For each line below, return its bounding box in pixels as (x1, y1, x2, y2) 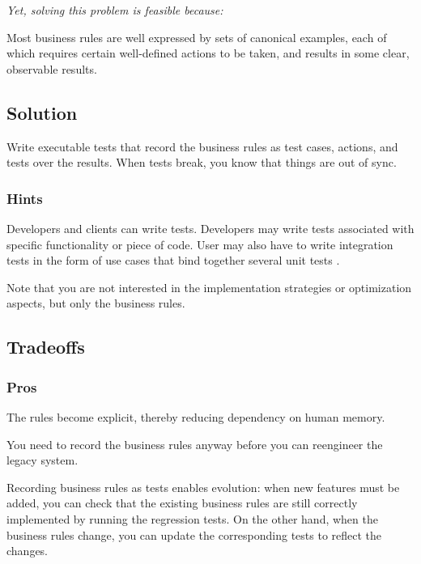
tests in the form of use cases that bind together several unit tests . (6, 252, 340, 269)
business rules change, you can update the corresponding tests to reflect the (6, 526, 382, 543)
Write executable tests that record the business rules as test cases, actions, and (6, 138, 398, 155)
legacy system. (6, 452, 79, 469)
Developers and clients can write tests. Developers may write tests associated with (6, 219, 415, 236)
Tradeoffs (6, 334, 85, 359)
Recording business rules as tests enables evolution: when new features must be (6, 478, 400, 495)
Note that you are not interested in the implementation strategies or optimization (6, 278, 412, 295)
